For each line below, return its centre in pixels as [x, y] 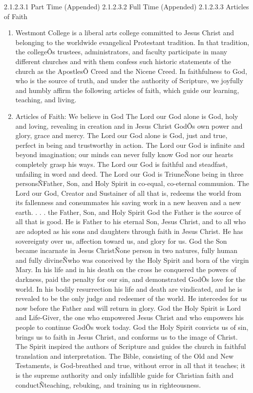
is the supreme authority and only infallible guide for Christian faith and [124, 375]
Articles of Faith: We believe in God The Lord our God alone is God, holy [127, 116]
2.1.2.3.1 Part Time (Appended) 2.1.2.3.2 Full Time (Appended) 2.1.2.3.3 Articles [126, 6]
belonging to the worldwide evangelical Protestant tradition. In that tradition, [132, 42]
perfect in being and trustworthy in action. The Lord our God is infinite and [130, 145]
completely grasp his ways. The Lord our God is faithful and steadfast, [121, 164]
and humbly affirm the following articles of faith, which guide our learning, [127, 90]
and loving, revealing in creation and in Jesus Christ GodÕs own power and [129, 126]
